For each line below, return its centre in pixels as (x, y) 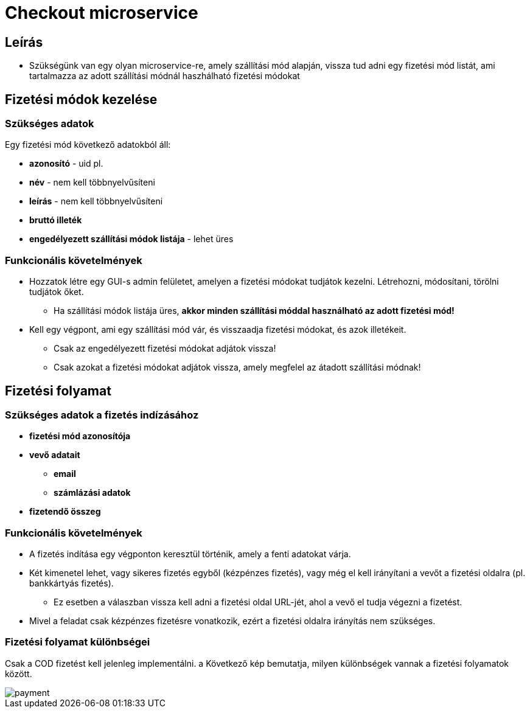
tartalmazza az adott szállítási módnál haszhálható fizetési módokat (165, 76)
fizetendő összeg (65, 512)
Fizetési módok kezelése (81, 99)
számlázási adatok (92, 493)
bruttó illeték (56, 220)
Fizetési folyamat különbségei (78, 642)
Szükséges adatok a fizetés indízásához (102, 415)
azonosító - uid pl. (66, 164)
